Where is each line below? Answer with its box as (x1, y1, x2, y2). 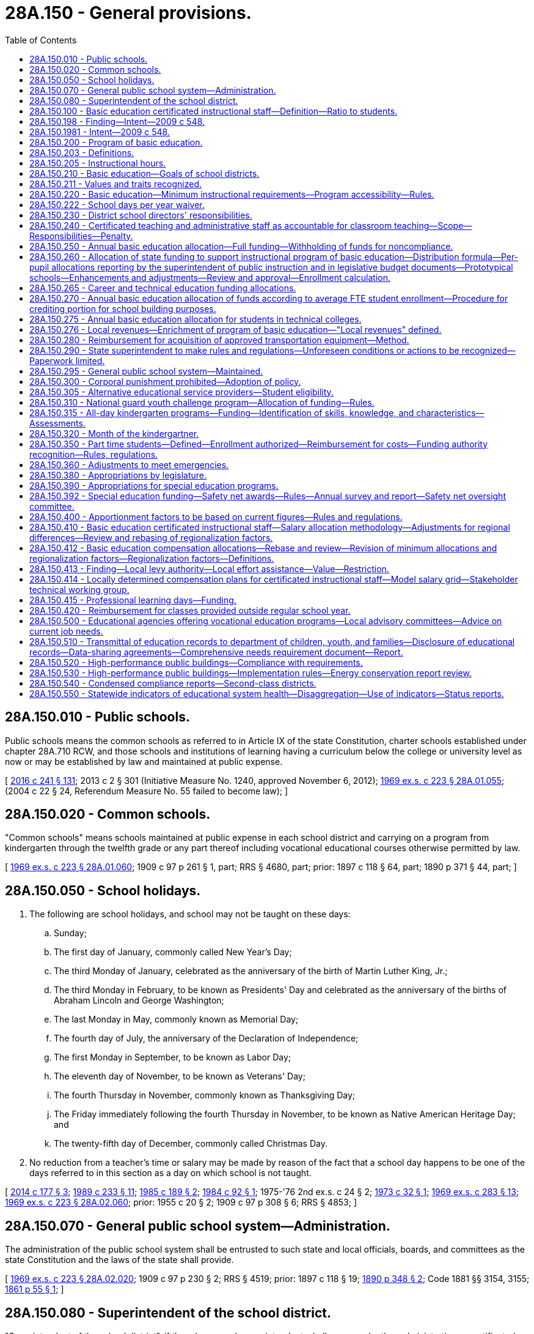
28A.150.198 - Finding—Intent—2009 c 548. (29, 116, 205, 127)
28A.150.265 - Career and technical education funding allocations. (29, 282, 296, 293)
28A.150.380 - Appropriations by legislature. (29, 469, 207, 480)
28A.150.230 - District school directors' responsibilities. (29, 209, 252, 220)
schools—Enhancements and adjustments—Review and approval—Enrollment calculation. (29, 272, 391, 283)
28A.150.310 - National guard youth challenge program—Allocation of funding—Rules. (29, 397, 375, 408)
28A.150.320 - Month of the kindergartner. (29, 428, 199, 439)
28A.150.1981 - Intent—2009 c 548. (29, 126, 170, 137)
